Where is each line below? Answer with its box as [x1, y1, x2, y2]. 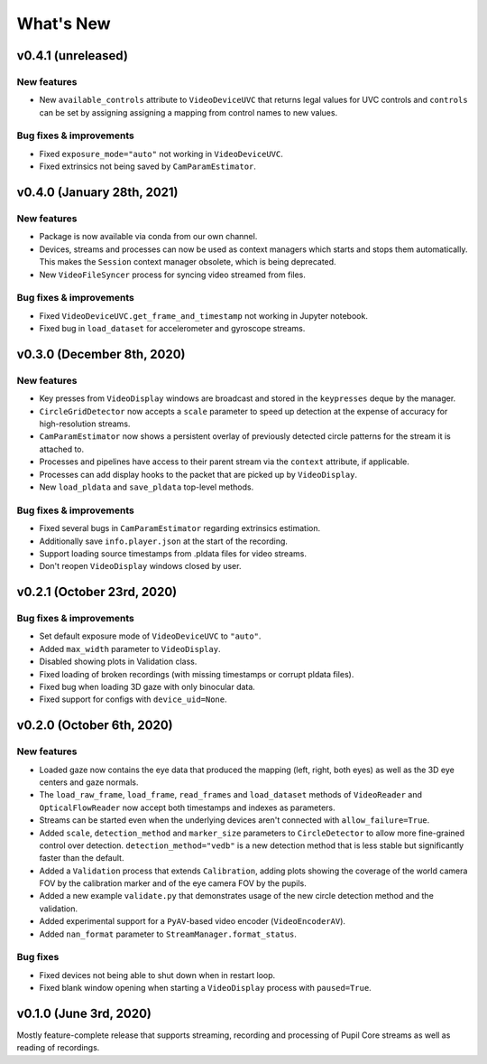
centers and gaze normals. [39, 777, 139, 788]
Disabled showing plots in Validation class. [39, 656, 198, 667]
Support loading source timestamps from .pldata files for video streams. [39, 547, 307, 559]
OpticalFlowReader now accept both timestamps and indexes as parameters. [39, 802, 335, 813]
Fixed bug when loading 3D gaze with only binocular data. [39, 682, 256, 693]
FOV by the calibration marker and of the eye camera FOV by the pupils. [39, 878, 307, 889]
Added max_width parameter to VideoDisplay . [39, 643, 221, 654]
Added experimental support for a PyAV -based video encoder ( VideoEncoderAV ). [39, 916, 346, 927]
